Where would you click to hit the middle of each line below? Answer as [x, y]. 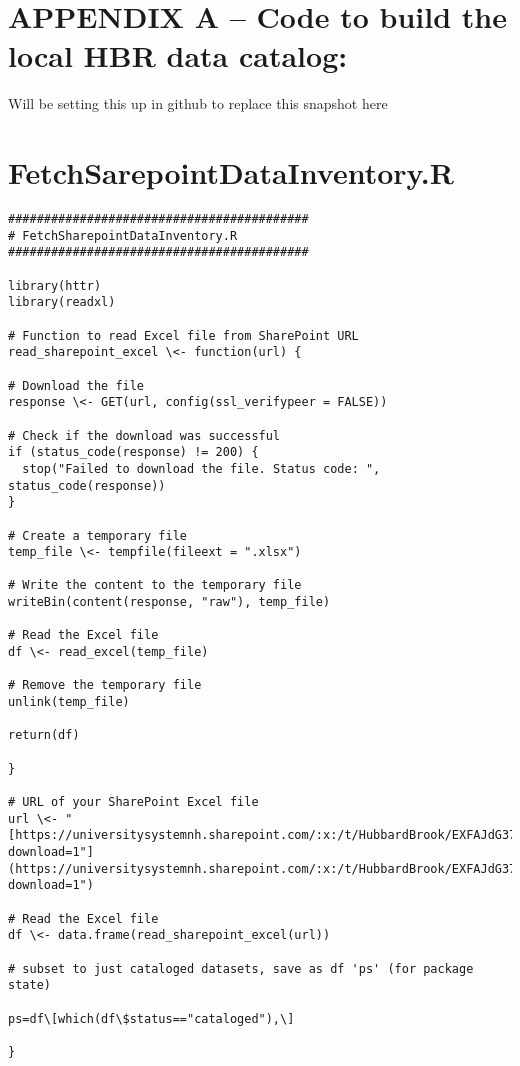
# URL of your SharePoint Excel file [133, 802]
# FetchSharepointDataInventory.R [123, 235]
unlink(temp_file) [69, 702]
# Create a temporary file [97, 535]
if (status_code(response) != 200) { [133, 452]
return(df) [44, 735]
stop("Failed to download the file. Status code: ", [201, 468]
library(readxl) [62, 302]
